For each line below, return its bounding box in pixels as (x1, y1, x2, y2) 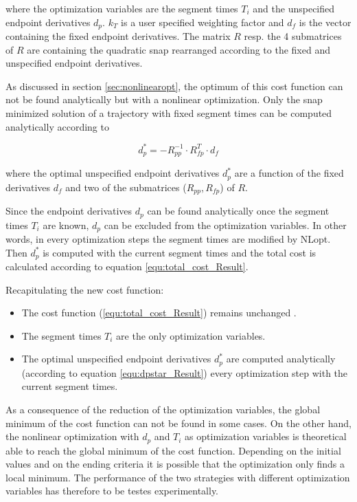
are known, (43, 217, 89, 232)
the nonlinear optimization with (5, 429, 139, 444)
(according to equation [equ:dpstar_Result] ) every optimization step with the (21, 365, 348, 380)
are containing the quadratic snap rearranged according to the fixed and (27, 42, 330, 56)
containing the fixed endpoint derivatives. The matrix (5, 29, 231, 43)
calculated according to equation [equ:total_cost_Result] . (5, 259, 249, 274)
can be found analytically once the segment (147, 204, 330, 218)
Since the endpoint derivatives (5, 204, 133, 218)
